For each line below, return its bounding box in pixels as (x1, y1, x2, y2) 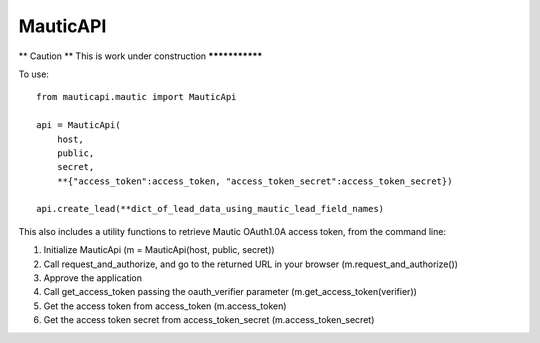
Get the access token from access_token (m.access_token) (43, 300, 287, 312)
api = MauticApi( (36, 120, 121, 131)
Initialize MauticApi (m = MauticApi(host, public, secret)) (43, 244, 275, 256)
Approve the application (43, 272, 143, 284)
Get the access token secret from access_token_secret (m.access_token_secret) (43, 314, 375, 326)
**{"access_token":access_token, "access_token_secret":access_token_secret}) (56, 175, 453, 187)
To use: (18, 68, 50, 80)
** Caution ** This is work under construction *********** (18, 50, 263, 62)
